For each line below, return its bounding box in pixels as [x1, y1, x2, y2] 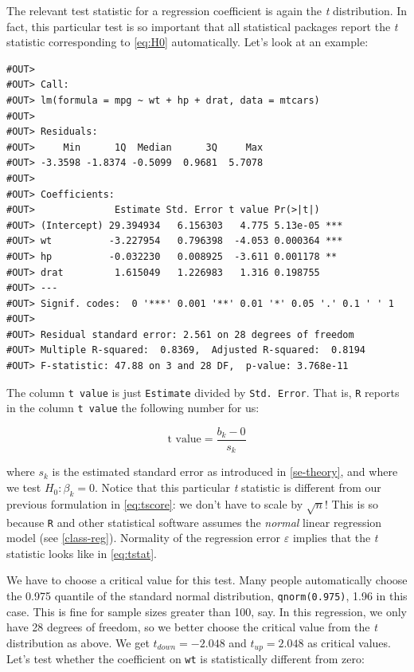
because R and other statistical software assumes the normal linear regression [6, 513, 382, 530]
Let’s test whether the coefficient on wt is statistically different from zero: [6, 650, 365, 667]
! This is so [324, 495, 379, 512]
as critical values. [307, 634, 391, 650]
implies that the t [292, 529, 378, 546]
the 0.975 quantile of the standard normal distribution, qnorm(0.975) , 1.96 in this [6, 588, 408, 604]
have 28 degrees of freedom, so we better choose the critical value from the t [6, 619, 377, 635]
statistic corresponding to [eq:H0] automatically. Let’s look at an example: [6, 33, 369, 50]
